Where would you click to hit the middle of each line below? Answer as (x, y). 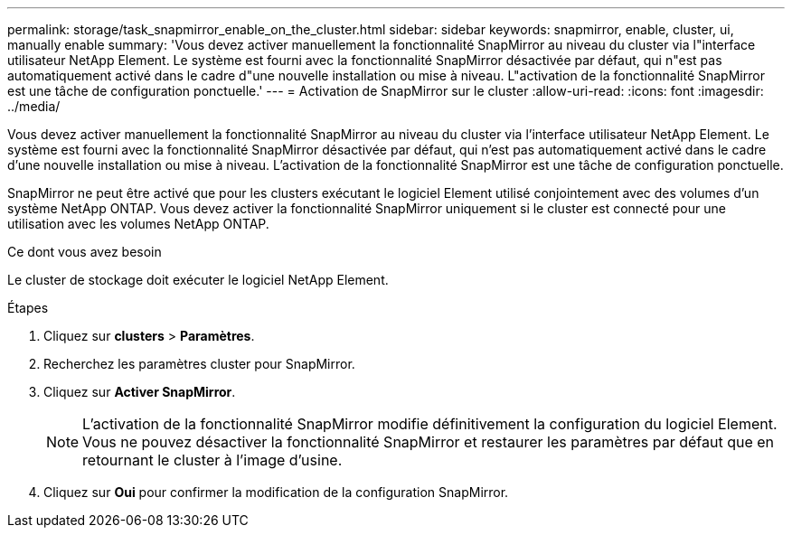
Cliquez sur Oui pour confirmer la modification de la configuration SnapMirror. (276, 492)
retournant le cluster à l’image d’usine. (212, 460)
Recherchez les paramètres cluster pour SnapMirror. (199, 364)
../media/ (34, 106)
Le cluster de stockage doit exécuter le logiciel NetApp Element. (198, 280)
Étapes (28, 308)
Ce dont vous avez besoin (85, 252)
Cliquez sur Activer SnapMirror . (140, 392)
